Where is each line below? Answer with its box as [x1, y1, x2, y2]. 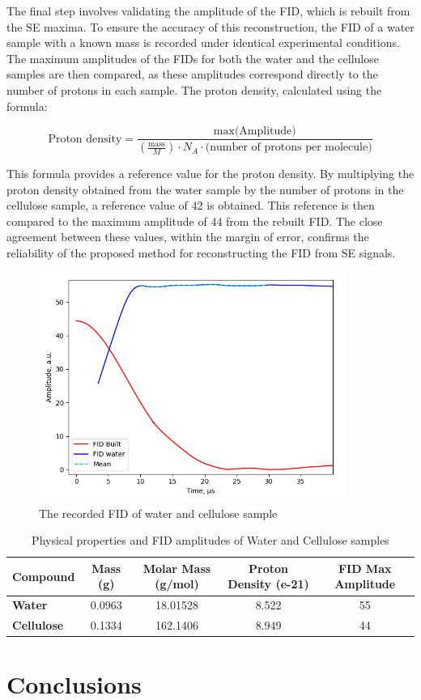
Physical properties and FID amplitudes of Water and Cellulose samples [32, 532, 389, 549]
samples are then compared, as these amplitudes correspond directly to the [6, 66, 378, 83]
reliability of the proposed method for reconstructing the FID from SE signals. [6, 244, 396, 261]
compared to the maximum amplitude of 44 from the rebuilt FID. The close [6, 212, 383, 229]
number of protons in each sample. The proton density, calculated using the [6, 81, 382, 98]
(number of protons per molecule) [205, 142, 372, 154]
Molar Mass [142, 559, 211, 576]
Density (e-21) [228, 575, 309, 592]
